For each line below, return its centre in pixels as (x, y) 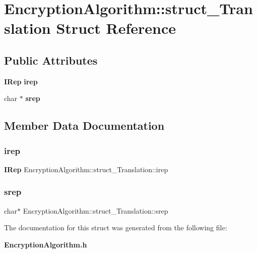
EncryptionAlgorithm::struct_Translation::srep (95, 210)
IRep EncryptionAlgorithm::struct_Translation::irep (86, 169)
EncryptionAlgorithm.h (46, 244)
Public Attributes (51, 60)
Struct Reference (116, 28)
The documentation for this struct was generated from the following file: (116, 227)
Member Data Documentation (84, 125)
